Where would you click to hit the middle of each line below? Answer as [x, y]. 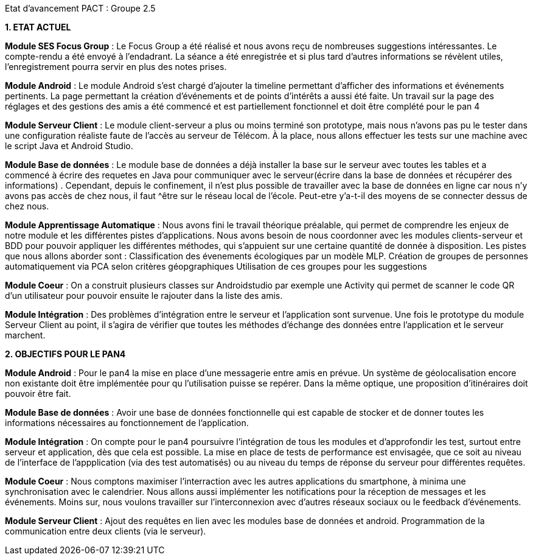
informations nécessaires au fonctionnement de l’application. [127, 423]
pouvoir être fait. [38, 394]
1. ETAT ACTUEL [38, 27]
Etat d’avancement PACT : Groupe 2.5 [80, 8]
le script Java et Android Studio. [69, 146]
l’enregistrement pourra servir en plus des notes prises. [116, 67]
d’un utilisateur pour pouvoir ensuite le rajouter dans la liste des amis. [144, 296]
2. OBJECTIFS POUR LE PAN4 [65, 354]
